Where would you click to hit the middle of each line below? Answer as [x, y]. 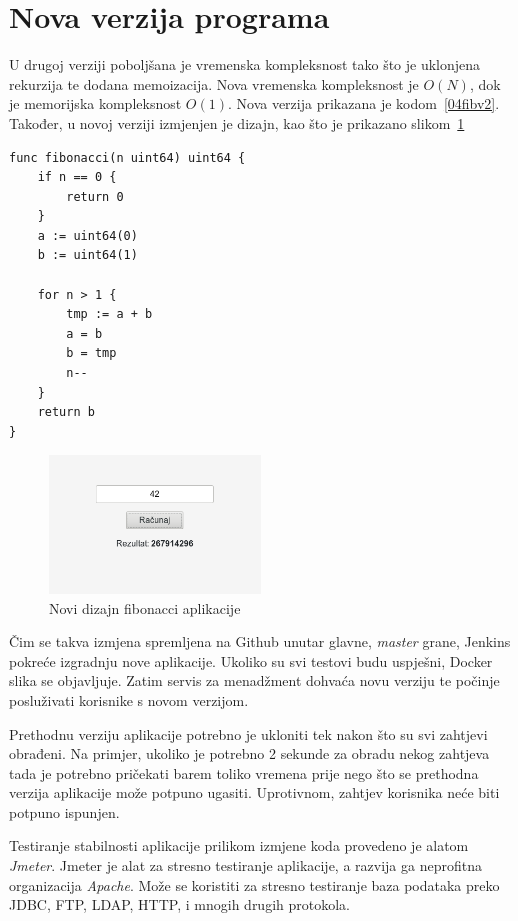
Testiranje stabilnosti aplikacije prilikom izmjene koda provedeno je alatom [239, 845]
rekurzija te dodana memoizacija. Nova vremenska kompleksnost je [214, 83]
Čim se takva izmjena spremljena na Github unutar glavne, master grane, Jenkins [260, 641]
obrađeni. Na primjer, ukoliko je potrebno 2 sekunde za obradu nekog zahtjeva [249, 753]
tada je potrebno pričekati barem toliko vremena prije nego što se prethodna [244, 772]
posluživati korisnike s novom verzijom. [129, 699]
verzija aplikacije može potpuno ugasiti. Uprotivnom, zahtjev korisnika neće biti [254, 792]
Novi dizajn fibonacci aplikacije [145, 607]
